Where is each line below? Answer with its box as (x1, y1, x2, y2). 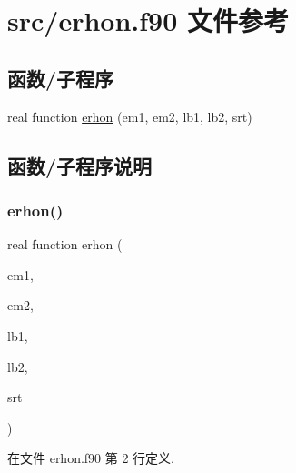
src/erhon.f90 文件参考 (7, 2, 289, 39)
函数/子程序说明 (7, 151, 153, 179)
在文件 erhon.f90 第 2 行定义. (7, 448, 174, 468)
